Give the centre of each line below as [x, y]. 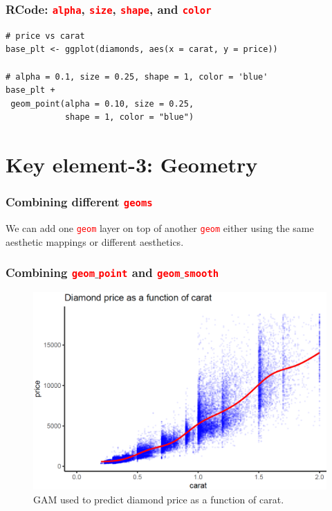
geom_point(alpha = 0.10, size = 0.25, [102, 104]
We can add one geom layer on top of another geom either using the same [160, 228]
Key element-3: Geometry [132, 164]
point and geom [139, 272]
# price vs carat [45, 36]
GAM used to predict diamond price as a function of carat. [159, 499]
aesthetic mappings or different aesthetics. [95, 241]
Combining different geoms [79, 202]
